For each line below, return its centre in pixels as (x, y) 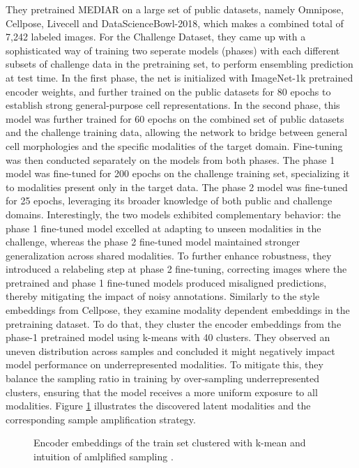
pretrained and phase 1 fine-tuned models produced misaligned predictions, (166, 282)
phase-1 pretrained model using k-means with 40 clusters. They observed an (168, 337)
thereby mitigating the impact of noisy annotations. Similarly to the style (163, 296)
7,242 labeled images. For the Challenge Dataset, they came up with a (156, 37)
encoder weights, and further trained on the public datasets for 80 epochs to (168, 91)
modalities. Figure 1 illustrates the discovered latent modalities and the (158, 406)
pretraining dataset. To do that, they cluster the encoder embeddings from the (174, 323)
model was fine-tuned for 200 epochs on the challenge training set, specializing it (178, 173)
